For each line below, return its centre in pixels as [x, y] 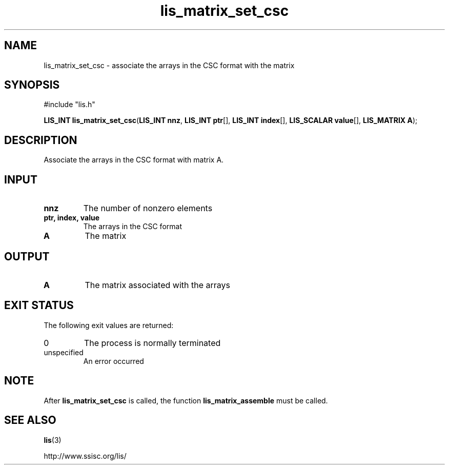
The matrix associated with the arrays [157, 285]
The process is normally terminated [152, 343]
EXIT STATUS [39, 305]
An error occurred [114, 361]
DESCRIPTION [41, 140]
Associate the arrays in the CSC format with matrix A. [134, 160]
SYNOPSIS [32, 85]
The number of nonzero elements [148, 208]
